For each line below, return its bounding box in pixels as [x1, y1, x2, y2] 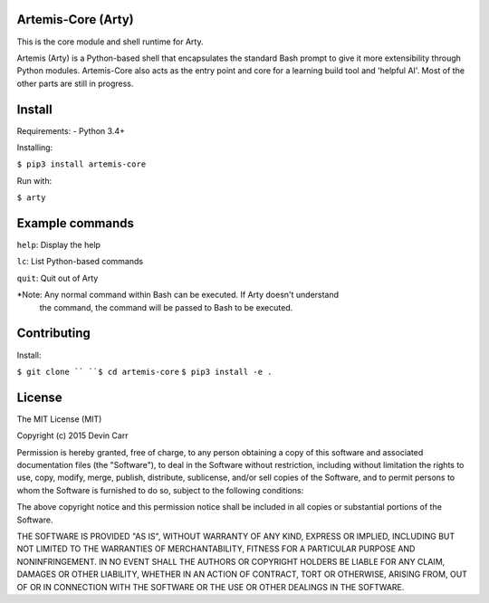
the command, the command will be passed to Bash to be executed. [39, 301, 293, 312]
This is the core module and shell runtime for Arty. [16, 36, 204, 47]
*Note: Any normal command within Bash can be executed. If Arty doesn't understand [16, 290, 340, 301]
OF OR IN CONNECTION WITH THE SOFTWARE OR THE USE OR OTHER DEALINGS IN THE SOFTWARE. [16, 581, 405, 592]
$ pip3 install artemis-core [16, 159, 147, 169]
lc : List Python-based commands [16, 256, 144, 267]
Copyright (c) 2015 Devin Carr [16, 430, 129, 441]
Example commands [16, 215, 135, 231]
